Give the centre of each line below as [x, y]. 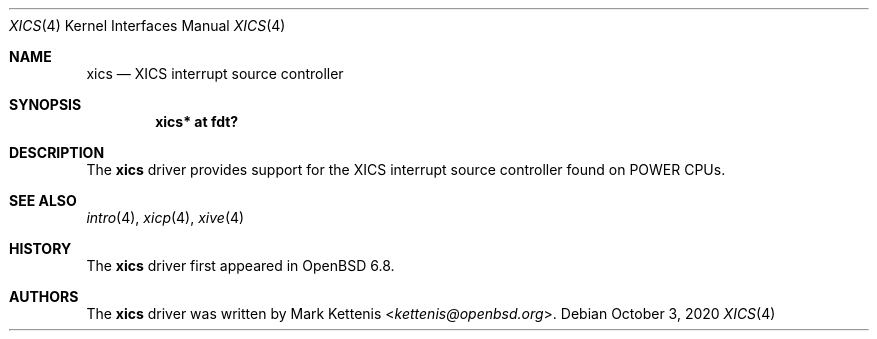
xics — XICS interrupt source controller [215, 73]
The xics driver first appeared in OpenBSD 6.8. [240, 265]
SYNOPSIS [45, 104]
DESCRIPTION [57, 152]
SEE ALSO [43, 200]
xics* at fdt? [197, 121]
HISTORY [40, 248]
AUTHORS [44, 296]
